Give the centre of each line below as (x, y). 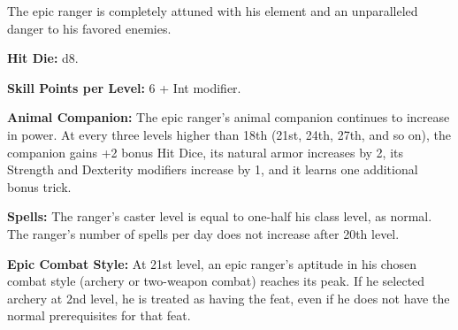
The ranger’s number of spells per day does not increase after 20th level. (203, 233)
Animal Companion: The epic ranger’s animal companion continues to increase (229, 117)
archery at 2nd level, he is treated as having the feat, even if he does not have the (229, 298)
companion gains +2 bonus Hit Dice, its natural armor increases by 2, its (206, 152)
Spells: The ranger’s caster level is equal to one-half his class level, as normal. (220, 216)
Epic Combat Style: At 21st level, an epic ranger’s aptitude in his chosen (212, 263)
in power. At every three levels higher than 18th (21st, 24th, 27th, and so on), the (229, 134)
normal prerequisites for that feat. (99, 315)
